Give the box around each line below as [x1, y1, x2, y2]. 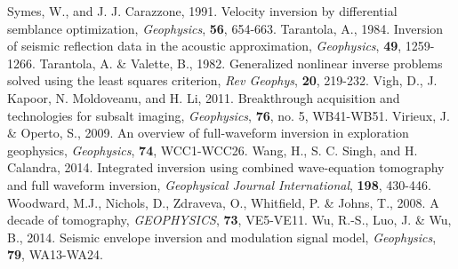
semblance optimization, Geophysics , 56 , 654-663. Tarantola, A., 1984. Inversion [7, 19, 444, 37]
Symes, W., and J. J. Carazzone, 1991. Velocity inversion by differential [7, 2, 398, 20]
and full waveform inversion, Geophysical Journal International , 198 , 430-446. [7, 175, 431, 194]
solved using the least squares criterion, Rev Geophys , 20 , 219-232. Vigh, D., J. [7, 71, 438, 90]
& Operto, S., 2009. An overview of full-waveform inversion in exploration [7, 123, 409, 142]
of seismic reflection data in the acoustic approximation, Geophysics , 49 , [7, 36, 402, 55]
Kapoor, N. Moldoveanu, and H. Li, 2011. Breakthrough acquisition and [7, 88, 400, 107]
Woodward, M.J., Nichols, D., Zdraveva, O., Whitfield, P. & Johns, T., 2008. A [7, 193, 439, 211]
